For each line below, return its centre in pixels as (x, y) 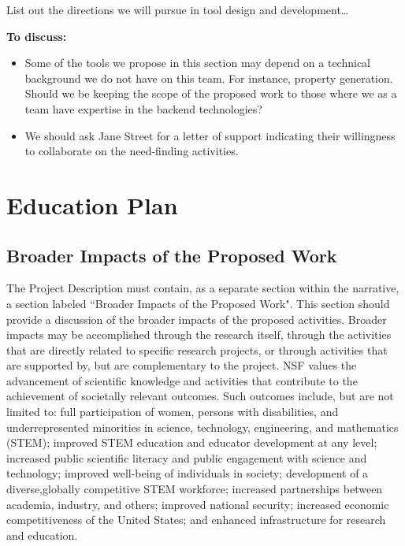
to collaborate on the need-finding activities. (132, 151)
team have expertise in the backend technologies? (143, 108)
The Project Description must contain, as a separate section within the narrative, (203, 288)
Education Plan (92, 204)
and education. (42, 535)
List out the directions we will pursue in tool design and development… (178, 9)
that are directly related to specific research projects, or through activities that (197, 349)
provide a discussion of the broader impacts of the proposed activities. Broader (197, 319)
